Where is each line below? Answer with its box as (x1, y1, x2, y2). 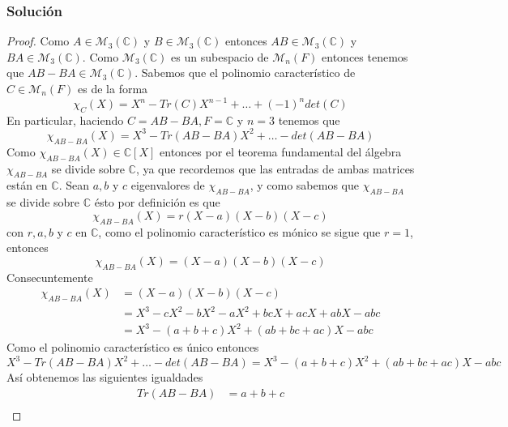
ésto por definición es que (94, 194, 220, 211)
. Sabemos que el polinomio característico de (134, 64, 356, 81)
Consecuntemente (6, 268, 93, 285)
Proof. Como (6, 32, 70, 49)
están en (6, 177, 48, 194)
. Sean (58, 177, 89, 194)
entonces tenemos (322, 48, 408, 65)
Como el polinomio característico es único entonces (6, 339, 259, 356)
